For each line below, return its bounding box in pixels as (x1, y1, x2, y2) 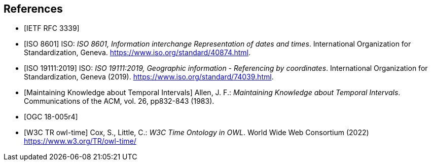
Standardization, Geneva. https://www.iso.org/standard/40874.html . (24, 48, 251, 57)
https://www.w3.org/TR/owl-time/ (24, 137, 136, 146)
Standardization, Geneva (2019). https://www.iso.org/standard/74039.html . (24, 72, 274, 81)
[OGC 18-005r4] (24, 112, 78, 121)
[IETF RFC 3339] (24, 24, 80, 33)
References (4, 3, 63, 15)
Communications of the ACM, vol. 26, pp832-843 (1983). (24, 97, 214, 106)
